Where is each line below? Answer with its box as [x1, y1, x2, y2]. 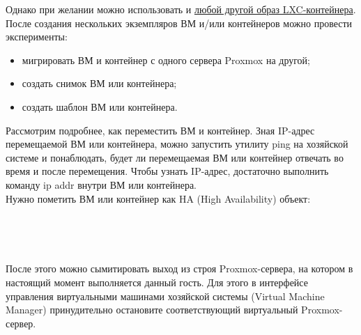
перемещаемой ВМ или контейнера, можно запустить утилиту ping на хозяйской [6, 137, 348, 151]
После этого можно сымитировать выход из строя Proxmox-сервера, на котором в [6, 261, 353, 276]
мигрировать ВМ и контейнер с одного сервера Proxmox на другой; [22, 52, 310, 67]
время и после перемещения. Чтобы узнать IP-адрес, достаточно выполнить [6, 164, 329, 178]
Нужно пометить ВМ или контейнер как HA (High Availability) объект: [6, 191, 311, 205]
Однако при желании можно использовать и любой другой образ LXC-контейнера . [6, 2, 356, 16]
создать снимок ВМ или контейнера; [22, 76, 177, 91]
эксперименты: [6, 29, 68, 44]
